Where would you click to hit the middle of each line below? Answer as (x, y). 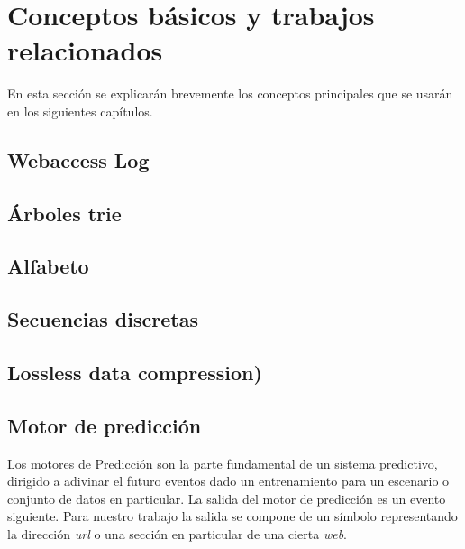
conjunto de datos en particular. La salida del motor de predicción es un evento (227, 498)
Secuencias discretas (103, 319)
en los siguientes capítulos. (80, 111)
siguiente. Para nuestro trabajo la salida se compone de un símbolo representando (232, 516)
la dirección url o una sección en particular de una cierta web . (178, 533)
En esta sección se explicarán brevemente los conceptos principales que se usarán (230, 93)
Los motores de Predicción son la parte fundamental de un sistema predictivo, (223, 463)
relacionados (85, 50)
